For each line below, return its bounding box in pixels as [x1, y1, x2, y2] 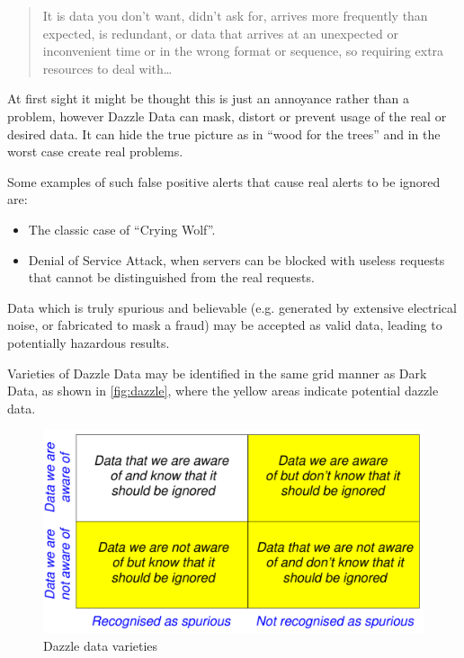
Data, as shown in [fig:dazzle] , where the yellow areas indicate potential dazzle [7, 381, 439, 400]
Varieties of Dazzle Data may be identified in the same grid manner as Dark [7, 363, 427, 382]
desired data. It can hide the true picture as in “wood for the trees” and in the [7, 124, 441, 143]
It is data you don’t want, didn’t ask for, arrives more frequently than [42, 6, 428, 24]
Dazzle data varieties [43, 636, 158, 654]
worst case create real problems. [7, 142, 183, 161]
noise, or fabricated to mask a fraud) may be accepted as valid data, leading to [7, 316, 442, 334]
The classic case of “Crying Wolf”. [28, 219, 216, 238]
